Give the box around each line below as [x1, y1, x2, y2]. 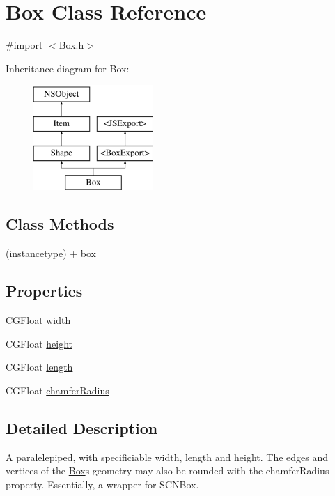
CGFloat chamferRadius [6, 382, 109, 397]
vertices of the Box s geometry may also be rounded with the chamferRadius [6, 463, 329, 478]
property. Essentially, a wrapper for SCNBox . [6, 476, 199, 491]
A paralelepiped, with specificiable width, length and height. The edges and [6, 449, 329, 464]
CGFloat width [6, 313, 71, 327]
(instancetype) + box [6, 246, 96, 261]
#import [6, 38, 43, 52]
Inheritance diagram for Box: [6, 61, 130, 75]
